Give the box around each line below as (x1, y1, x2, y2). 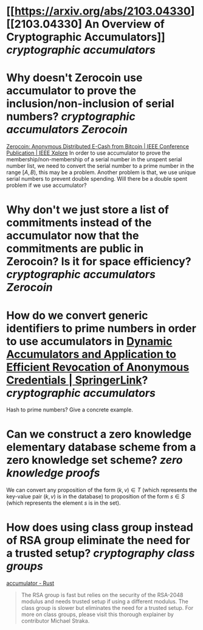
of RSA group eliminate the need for (6, 534, 190, 547)
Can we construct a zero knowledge (6, 427, 192, 441)
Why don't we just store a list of (6, 203, 169, 217)
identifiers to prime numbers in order (6, 321, 196, 335)
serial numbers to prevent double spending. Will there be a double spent (6, 175, 187, 183)
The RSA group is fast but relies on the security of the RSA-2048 (21, 592, 184, 599)
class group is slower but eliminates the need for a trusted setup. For (21, 604, 194, 612)
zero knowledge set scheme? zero (6, 453, 183, 467)
